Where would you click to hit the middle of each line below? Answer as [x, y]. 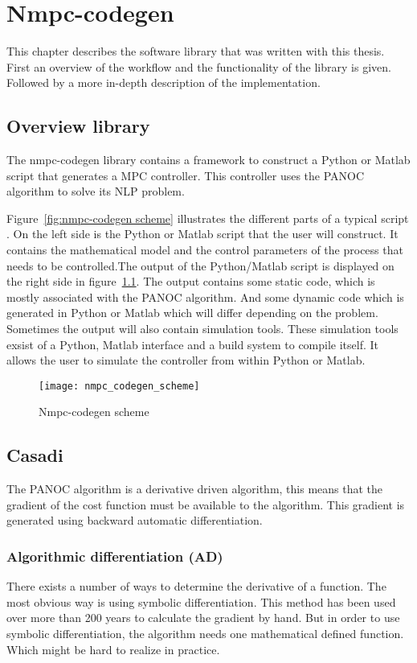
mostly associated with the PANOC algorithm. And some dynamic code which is [205, 296]
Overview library [78, 126]
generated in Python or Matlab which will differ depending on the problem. [192, 313]
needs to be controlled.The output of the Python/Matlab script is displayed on [200, 265]
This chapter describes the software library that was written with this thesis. [196, 51]
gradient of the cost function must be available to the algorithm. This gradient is [206, 504]
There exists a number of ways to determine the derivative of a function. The [196, 586]
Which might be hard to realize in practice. [113, 649]
